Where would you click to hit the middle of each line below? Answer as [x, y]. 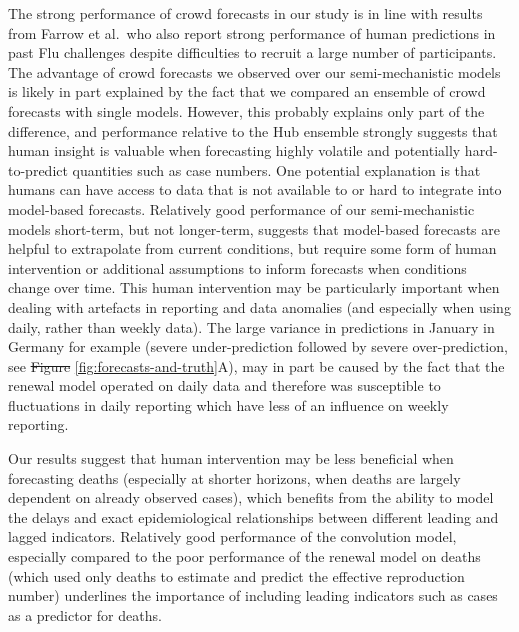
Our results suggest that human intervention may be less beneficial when [231, 458]
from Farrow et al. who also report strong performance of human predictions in [252, 32]
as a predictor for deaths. [85, 614]
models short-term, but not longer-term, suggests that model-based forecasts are [254, 228]
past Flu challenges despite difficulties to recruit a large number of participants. [252, 52]
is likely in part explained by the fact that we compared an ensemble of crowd [247, 91]
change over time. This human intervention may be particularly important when [254, 287]
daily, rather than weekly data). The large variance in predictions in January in [251, 326]
